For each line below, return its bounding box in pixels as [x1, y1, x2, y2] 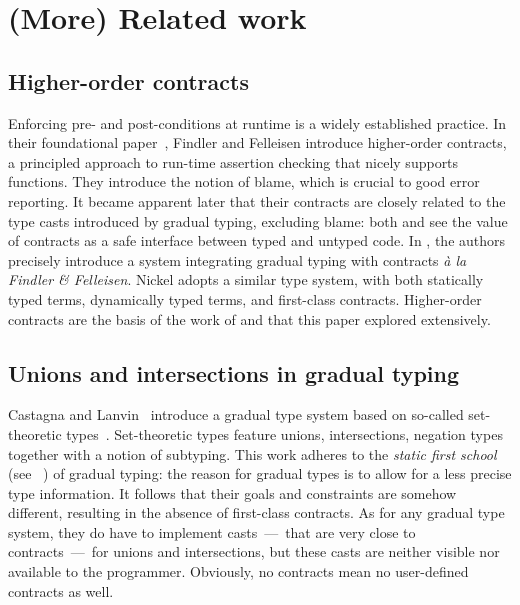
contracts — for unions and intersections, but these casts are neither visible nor [8, 541, 500, 562]
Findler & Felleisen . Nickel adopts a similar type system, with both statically [8, 269, 484, 290]
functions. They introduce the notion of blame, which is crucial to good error [8, 171, 480, 192]
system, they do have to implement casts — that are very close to [8, 521, 416, 542]
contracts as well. [8, 580, 114, 601]
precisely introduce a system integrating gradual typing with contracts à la [8, 249, 467, 270]
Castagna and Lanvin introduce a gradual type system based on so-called [8, 404, 464, 425]
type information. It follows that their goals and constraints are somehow [8, 482, 457, 503]
